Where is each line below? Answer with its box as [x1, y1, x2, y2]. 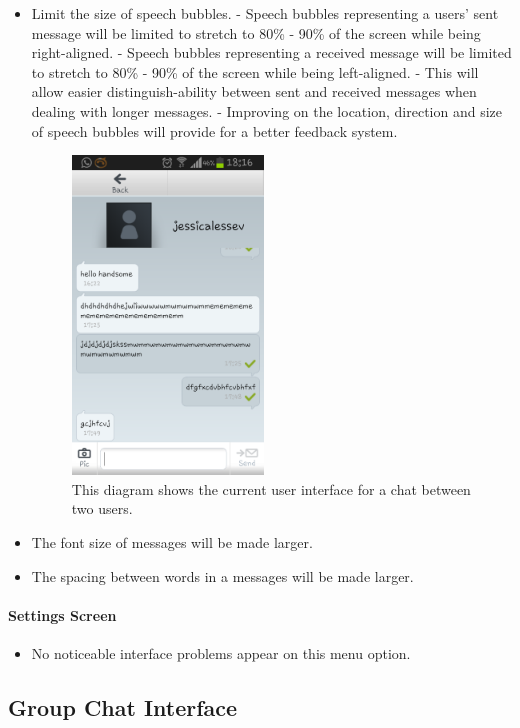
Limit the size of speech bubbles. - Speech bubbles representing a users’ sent [31, 3, 499, 23]
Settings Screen [8, 604, 117, 625]
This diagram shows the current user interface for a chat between [71, 478, 471, 499]
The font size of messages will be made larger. [31, 531, 313, 552]
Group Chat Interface [8, 691, 238, 722]
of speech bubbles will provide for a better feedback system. [31, 120, 398, 141]
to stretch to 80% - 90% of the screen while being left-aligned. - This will [31, 61, 479, 82]
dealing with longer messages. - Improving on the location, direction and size [31, 100, 502, 121]
